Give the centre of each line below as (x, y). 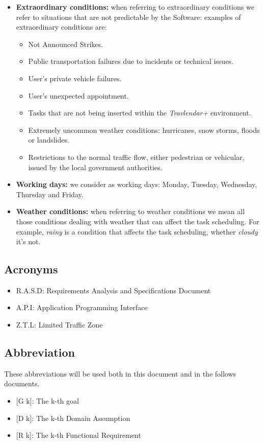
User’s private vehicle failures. (75, 78)
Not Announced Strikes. (65, 44)
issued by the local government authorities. (95, 167)
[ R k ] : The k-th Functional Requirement (78, 435)
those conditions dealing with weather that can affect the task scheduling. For (138, 221)
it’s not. (28, 241)
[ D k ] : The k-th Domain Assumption (73, 418)
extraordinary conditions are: (61, 27)
